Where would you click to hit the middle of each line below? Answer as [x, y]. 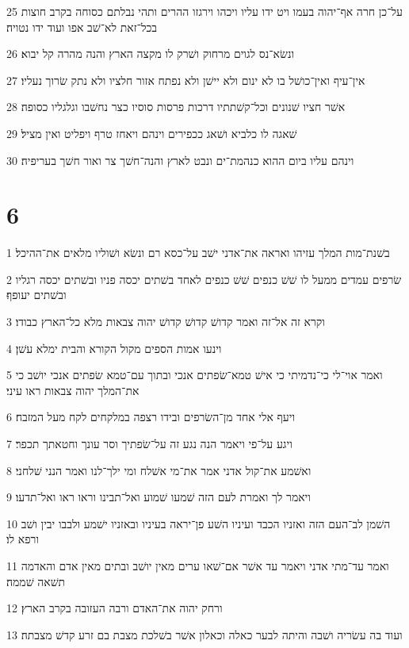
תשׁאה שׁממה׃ [36, 581]
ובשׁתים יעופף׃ [36, 295]
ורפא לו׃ [23, 539]
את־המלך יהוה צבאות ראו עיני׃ [73, 390]
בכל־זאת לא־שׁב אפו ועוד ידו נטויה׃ [82, 27]
